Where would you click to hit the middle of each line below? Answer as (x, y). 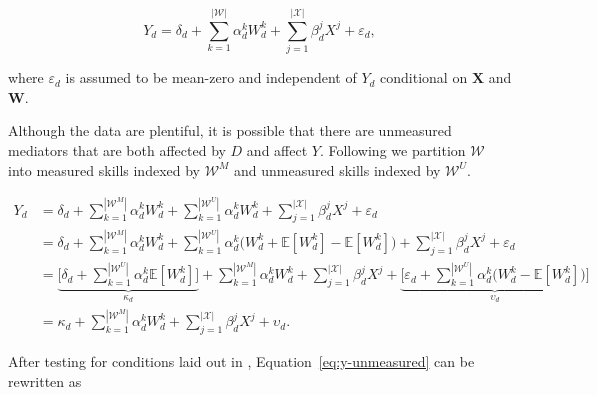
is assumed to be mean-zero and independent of (211, 77)
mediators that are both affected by (117, 149)
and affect (277, 149)
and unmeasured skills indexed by (337, 169)
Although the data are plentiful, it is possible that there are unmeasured (230, 130)
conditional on (424, 77)
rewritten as (45, 380)
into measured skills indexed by (104, 169)
